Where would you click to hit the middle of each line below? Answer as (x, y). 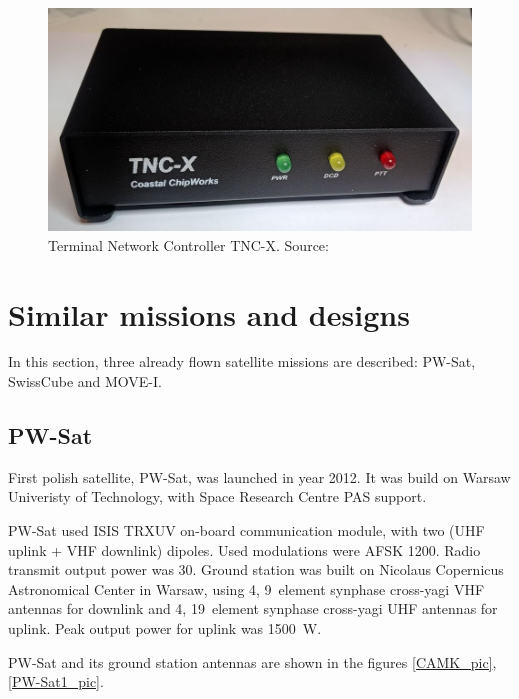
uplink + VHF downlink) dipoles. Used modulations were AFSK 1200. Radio (244, 549)
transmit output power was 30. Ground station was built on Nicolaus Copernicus (256, 569)
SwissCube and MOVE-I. (85, 381)
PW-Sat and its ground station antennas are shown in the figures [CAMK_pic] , (252, 661)
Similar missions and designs (209, 313)
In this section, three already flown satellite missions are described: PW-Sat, (242, 361)
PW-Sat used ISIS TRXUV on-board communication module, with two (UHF (246, 530)
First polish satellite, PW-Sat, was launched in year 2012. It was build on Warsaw (259, 476)
